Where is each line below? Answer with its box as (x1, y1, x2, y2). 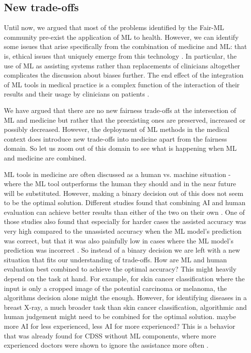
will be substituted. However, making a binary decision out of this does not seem (4, 188, 244, 198)
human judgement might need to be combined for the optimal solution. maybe (4, 311, 236, 321)
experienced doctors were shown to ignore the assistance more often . (4, 340, 208, 350)
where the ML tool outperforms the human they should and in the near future (4, 178, 236, 189)
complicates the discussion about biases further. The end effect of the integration (4, 70, 244, 80)
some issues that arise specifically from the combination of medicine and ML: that (4, 41, 247, 51)
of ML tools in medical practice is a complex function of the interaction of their (4, 79, 240, 89)
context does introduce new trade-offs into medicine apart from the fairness (4, 133, 227, 144)
